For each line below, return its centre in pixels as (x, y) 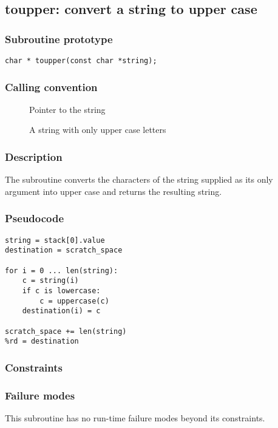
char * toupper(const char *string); (81, 61)
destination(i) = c (61, 311)
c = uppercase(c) (74, 301)
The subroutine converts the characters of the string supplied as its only (139, 179)
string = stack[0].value (55, 240)
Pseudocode (35, 218)
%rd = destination (42, 341)
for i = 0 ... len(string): (62, 270)
